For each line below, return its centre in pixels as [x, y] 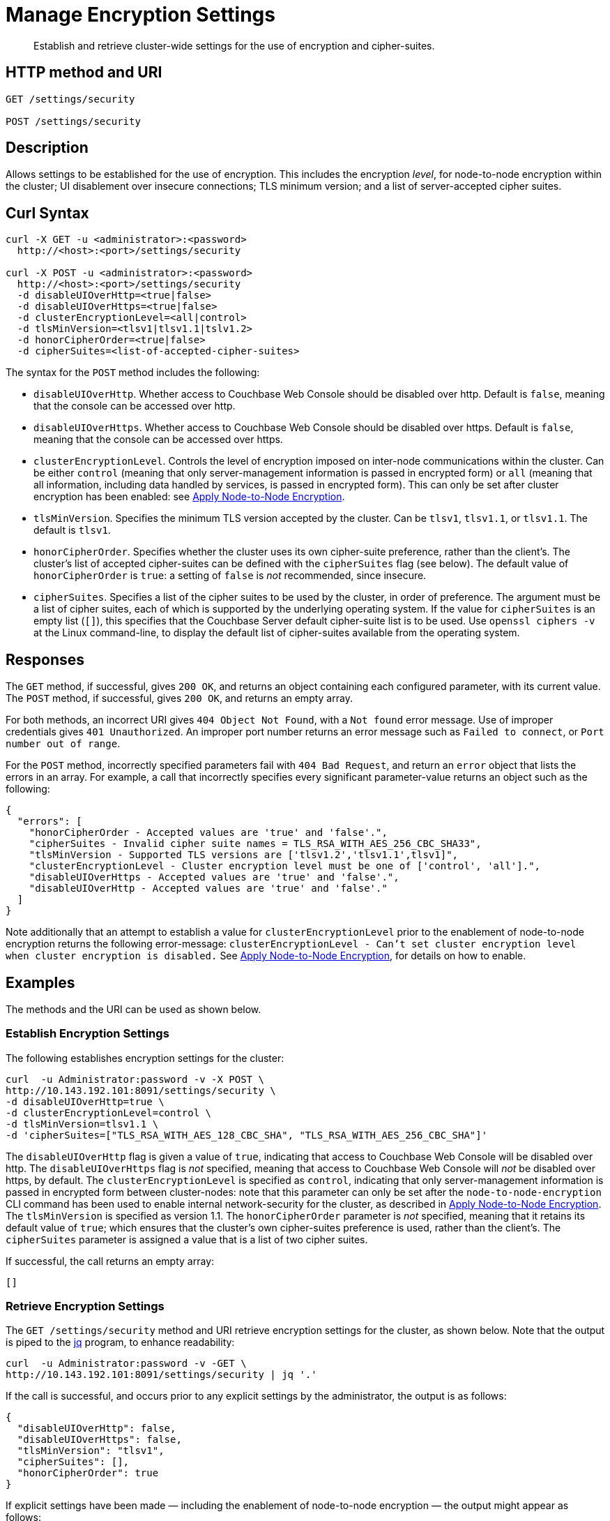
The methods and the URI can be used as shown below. [134, 1009]
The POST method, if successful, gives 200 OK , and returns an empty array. [179, 698]
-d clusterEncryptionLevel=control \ [109, 1112]
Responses [45, 659]
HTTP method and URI [84, 73]
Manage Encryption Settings [140, 15]
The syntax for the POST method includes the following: [133, 373]
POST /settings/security [73, 121]
